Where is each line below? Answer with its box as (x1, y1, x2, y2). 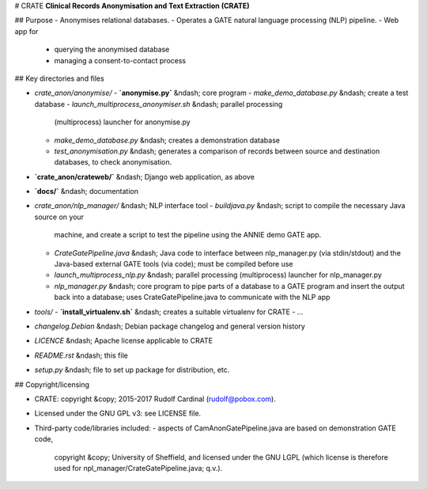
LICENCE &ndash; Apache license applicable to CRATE (34, 336, 213, 346)
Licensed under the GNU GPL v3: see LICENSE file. (34, 408, 202, 419)
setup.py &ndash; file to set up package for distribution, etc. (34, 365, 230, 375)
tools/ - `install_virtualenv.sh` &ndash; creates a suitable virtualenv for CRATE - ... (34, 307, 304, 317)
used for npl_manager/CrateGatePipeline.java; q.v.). (54, 463, 223, 472)
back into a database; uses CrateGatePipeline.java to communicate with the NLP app (54, 293, 331, 302)
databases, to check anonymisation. (54, 157, 172, 167)
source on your (34, 212, 85, 222)
